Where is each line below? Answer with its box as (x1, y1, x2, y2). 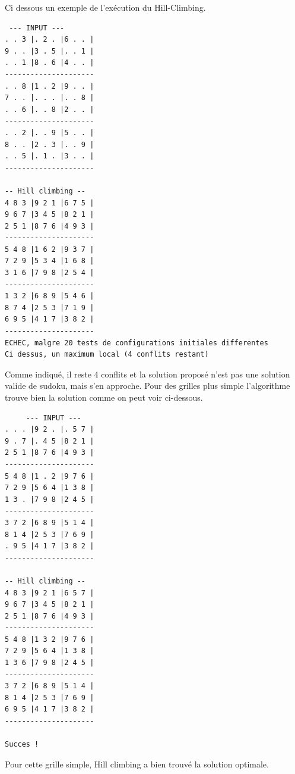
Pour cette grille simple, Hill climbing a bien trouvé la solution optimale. (5, 757, 269, 770)
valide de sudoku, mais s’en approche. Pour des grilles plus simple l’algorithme (5, 379, 290, 392)
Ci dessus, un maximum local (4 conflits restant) (5, 350, 209, 359)
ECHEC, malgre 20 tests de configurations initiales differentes (5, 338, 268, 347)
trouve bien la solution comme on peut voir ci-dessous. (5, 391, 203, 403)
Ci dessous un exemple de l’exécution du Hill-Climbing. (5, 1, 206, 13)
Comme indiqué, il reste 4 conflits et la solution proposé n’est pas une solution (5, 367, 290, 380)
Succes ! (5, 740, 39, 749)
